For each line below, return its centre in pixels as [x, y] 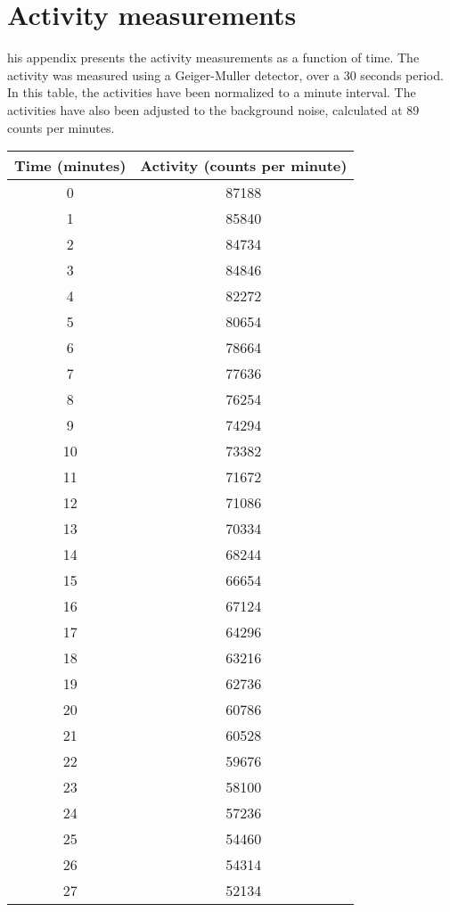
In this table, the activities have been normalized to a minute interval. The [212, 92]
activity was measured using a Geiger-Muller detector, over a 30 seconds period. [225, 74]
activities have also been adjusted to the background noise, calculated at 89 [213, 109]
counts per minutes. [61, 127]
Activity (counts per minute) [244, 166]
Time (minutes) [70, 166]
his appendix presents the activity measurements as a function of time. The [213, 58]
